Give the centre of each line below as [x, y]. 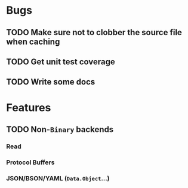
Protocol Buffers [30, 162]
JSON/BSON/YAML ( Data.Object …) [58, 178]
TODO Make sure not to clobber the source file [94, 32]
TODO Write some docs [51, 82]
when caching [33, 41]
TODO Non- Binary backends [60, 129]
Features [29, 107]
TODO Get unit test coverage [61, 62]
